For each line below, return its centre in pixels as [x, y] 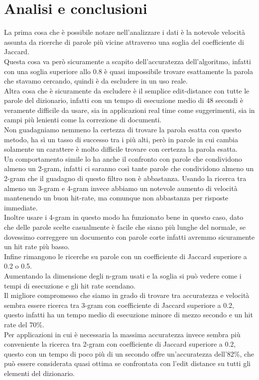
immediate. [21, 207]
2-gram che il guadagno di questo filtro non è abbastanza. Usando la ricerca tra [125, 178]
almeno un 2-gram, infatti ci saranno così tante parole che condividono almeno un [129, 168]
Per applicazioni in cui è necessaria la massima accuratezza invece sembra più [122, 334]
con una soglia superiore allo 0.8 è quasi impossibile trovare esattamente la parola [129, 71]
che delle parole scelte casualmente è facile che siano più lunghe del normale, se [125, 227]
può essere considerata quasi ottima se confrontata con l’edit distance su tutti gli [127, 363]
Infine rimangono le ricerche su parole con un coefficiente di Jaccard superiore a [126, 256]
